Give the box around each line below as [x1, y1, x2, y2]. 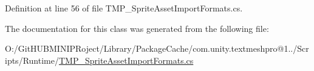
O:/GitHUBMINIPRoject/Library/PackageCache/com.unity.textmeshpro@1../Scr [5, 42, 309, 55]
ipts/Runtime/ [5, 54, 59, 66]
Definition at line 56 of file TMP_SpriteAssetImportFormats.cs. [5, 2, 243, 14]
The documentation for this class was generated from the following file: [5, 22, 269, 34]
